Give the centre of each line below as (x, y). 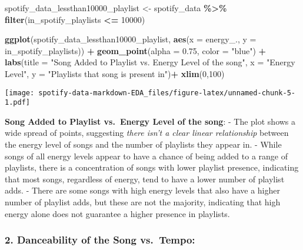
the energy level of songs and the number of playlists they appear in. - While (143, 144)
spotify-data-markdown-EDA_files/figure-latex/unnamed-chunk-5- (167, 93)
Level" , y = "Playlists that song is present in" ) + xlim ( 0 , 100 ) (115, 73)
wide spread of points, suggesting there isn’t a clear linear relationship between (147, 133)
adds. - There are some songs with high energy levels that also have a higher (143, 190)
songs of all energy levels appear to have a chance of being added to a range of (146, 156)
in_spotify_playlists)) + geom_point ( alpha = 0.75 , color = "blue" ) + (136, 50)
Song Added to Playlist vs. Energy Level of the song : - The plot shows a (150, 121)
